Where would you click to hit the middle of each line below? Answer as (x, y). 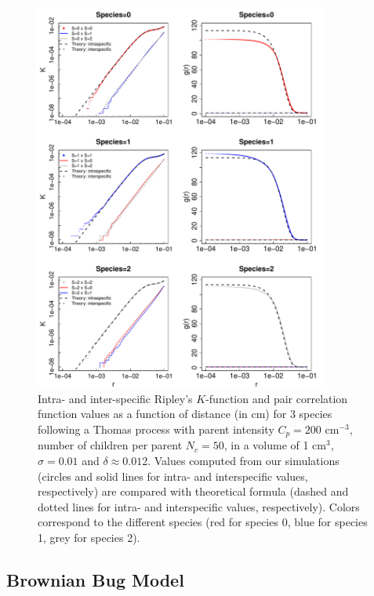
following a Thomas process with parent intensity (156, 429)
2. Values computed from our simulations (241, 460)
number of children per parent (110, 445)
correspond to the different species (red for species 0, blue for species (203, 522)
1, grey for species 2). (89, 537)
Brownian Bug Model (95, 579)
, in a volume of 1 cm (275, 445)
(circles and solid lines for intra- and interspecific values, (173, 476)
